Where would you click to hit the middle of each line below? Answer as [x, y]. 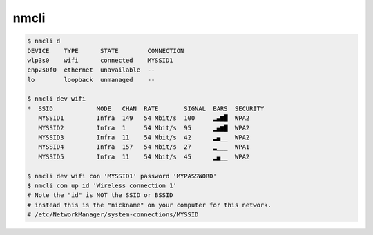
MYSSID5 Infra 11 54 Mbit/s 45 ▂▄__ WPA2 [144, 156]
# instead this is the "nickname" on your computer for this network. [150, 205]
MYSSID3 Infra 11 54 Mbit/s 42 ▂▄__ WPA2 [144, 137]
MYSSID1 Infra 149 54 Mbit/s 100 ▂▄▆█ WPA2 [144, 118]
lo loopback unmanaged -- [91, 80]
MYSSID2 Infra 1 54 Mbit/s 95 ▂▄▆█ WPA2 [144, 128]
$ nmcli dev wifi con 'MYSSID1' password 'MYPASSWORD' [122, 176]
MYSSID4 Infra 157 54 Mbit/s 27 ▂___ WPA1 [144, 147]
